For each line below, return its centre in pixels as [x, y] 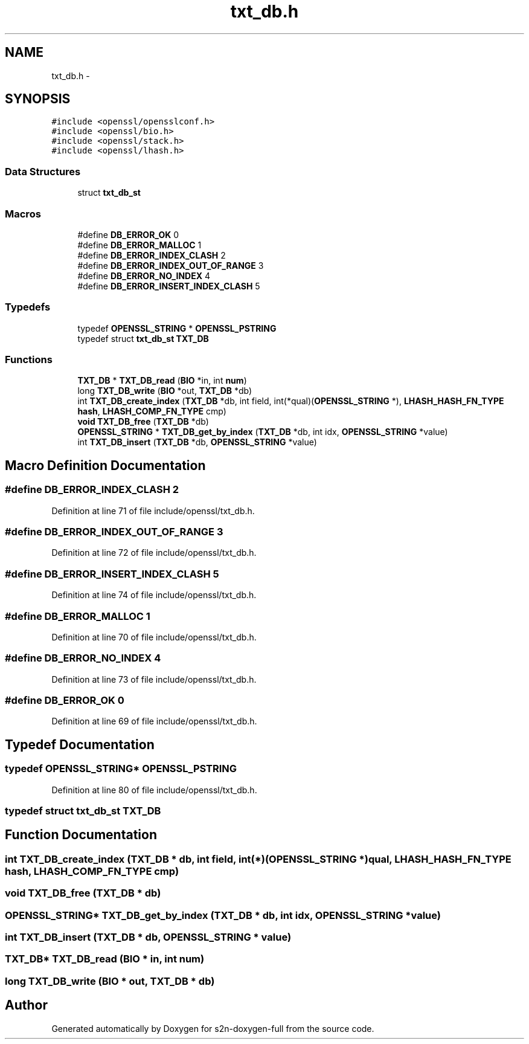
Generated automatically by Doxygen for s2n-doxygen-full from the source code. [213, 1028]
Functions [29, 360]
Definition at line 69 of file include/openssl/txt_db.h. [154, 721]
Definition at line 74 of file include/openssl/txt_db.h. [154, 595]
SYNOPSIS [38, 99]
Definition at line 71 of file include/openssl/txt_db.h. [153, 511]
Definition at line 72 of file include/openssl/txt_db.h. [154, 553]
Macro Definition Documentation [105, 465]
